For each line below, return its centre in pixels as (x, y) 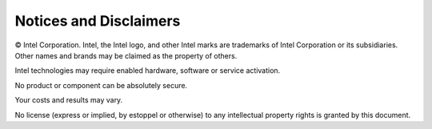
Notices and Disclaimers (98, 21)
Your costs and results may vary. (69, 100)
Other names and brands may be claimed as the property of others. (126, 55)
